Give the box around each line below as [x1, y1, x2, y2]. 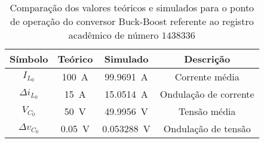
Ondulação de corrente [159, 87, 254, 101]
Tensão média [178, 104, 236, 118]
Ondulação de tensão [163, 122, 251, 135]
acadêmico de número [68, 28, 159, 42]
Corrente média [174, 70, 240, 83]
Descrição [184, 52, 231, 66]
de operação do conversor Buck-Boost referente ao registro [10, 14, 254, 28]
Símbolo [10, 52, 48, 66]
